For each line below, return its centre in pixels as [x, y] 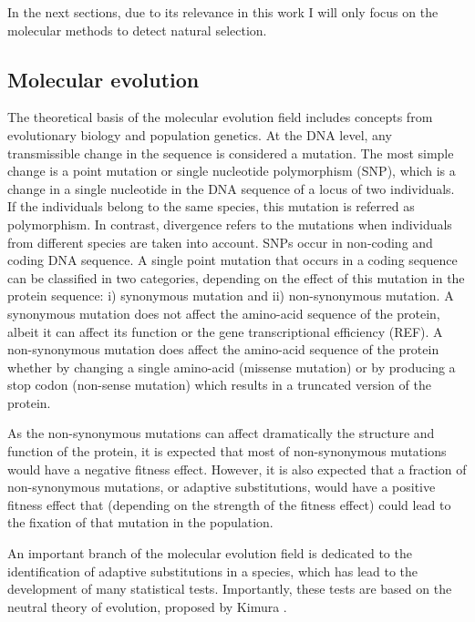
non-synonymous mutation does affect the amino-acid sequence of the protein [223, 349]
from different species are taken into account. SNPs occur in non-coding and [220, 242]
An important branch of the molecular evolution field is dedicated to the [210, 553]
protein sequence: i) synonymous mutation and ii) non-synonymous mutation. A [231, 296]
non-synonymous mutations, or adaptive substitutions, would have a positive [222, 487]
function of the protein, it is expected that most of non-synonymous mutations [227, 451]
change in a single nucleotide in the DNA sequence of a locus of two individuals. [231, 188]
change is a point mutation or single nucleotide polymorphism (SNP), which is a [232, 171]
